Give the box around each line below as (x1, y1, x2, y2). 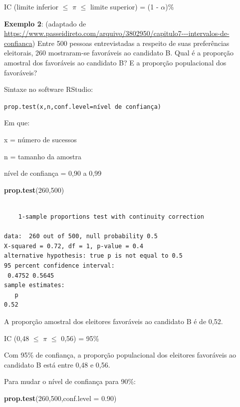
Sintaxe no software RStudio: (4, 84, 93, 94)
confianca (4, 37, 32, 48)
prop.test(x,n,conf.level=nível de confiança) (4, 103, 161, 110)
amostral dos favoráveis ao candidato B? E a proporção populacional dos (4, 57, 227, 67)
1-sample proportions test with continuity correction (18, 213, 204, 220)
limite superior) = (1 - (90, 1, 159, 11)
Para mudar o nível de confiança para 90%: (4, 376, 136, 387)
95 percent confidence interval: (4, 262, 115, 269)
